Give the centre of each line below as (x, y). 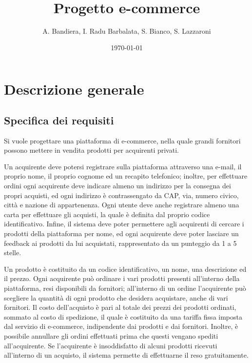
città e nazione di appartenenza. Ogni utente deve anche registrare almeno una (122, 205)
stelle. (13, 252)
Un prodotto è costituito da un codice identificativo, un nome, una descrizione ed (125, 269)
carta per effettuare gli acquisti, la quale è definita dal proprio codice (107, 214)
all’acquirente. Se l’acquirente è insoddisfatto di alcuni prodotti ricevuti (111, 345)
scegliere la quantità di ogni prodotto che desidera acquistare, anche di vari (116, 297)
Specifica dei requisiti (59, 120)
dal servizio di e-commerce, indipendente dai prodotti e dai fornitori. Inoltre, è (121, 326)
